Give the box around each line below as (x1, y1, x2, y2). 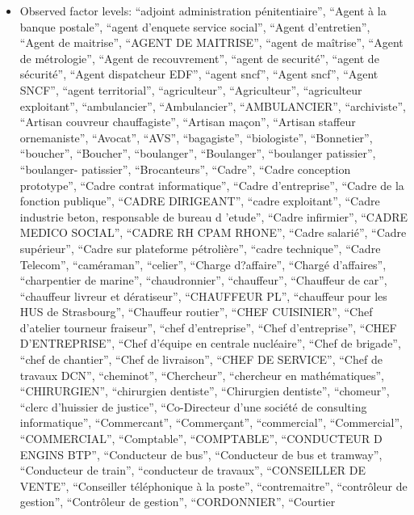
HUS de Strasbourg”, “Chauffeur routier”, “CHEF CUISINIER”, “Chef (19, 303, 373, 320)
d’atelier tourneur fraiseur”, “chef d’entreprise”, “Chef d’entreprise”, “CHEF (19, 319, 397, 336)
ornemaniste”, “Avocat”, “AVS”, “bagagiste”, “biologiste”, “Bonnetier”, (19, 129, 373, 146)
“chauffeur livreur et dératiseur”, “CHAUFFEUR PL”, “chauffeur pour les (19, 287, 387, 304)
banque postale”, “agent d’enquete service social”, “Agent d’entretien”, (19, 18, 370, 35)
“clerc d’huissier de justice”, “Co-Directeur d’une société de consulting (19, 398, 367, 415)
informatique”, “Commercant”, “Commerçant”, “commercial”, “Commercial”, (19, 414, 403, 431)
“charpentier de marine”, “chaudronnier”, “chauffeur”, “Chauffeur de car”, (19, 272, 387, 289)
